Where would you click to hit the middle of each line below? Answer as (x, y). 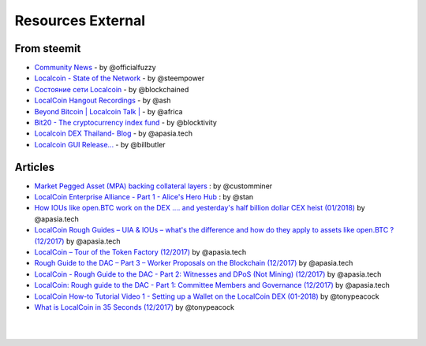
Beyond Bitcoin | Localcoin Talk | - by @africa (108, 111)
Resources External (80, 20)
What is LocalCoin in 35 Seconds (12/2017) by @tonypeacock (134, 307)
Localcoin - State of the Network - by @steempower (120, 78)
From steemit (48, 48)
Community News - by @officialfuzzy (95, 68)
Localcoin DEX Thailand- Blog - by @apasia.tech (114, 133)
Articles (35, 167)
